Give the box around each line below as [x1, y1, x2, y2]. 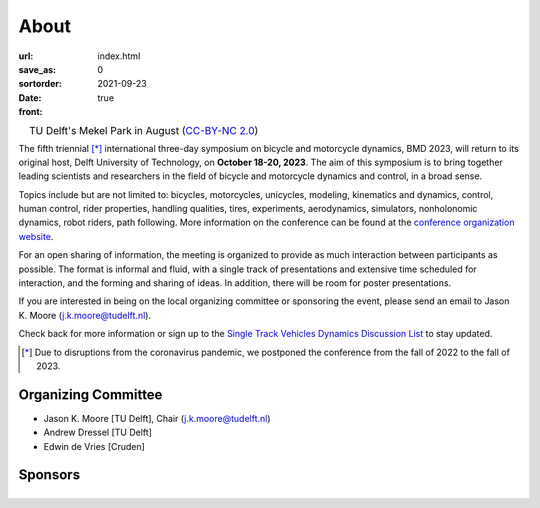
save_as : [18, 63, 57, 75]
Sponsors [18, 466, 80, 484]
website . [18, 230, 54, 242]
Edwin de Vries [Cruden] [43, 440, 145, 452]
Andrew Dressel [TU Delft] [43, 426, 152, 439]
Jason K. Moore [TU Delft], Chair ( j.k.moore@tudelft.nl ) [43, 412, 271, 424]
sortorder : [18, 78, 62, 90]
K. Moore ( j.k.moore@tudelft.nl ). [18, 309, 152, 321]
